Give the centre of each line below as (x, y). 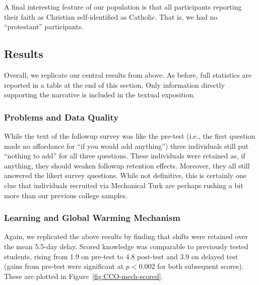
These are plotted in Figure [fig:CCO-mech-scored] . (84, 276)
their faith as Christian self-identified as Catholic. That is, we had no (111, 16)
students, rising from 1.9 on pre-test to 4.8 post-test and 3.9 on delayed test (121, 256)
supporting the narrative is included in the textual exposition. (100, 95)
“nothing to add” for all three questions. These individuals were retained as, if (125, 156)
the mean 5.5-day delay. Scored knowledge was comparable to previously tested (126, 246)
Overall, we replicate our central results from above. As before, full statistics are (128, 74)
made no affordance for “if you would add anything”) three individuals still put (126, 146)
